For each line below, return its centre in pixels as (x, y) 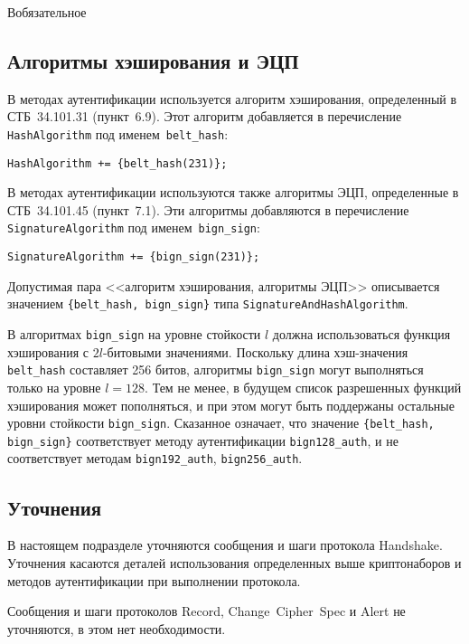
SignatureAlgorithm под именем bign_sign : (134, 227)
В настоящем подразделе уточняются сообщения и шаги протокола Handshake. (225, 545)
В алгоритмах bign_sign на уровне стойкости (134, 334)
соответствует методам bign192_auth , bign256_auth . (155, 458)
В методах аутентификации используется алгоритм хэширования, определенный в (232, 98)
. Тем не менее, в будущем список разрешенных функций (303, 387)
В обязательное (47, 12)
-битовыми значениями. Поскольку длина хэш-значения (255, 351)
